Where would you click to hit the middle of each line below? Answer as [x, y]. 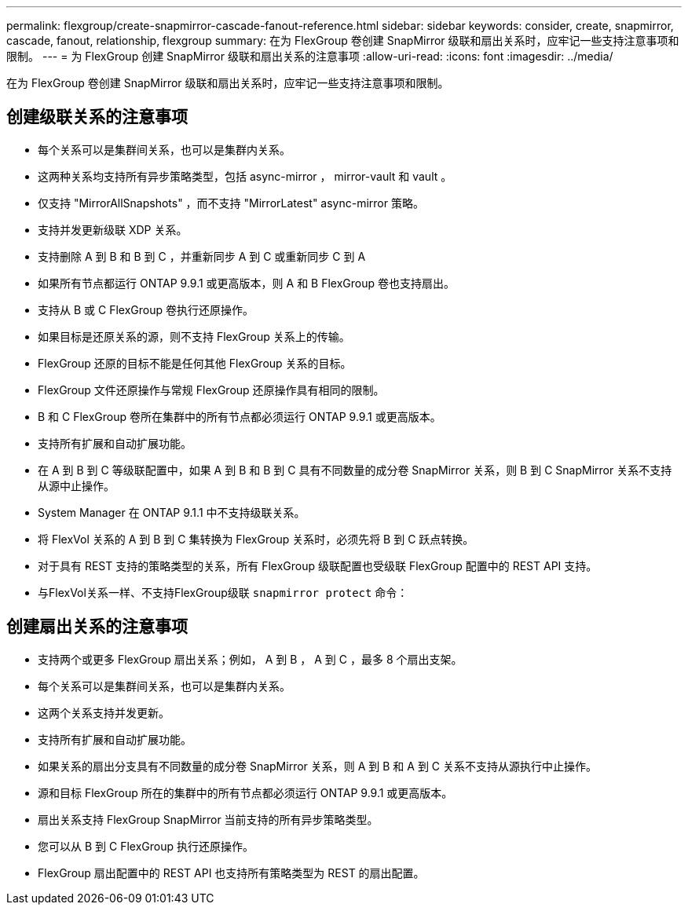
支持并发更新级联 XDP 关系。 [113, 229]
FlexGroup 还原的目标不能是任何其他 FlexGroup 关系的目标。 [195, 363]
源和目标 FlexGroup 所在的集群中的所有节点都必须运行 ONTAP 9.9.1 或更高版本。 [245, 792]
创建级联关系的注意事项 [97, 117]
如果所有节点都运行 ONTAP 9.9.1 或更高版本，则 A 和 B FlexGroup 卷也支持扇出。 [247, 283]
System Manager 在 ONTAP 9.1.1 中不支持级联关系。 [172, 512]
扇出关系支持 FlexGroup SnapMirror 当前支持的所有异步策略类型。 [208, 819]
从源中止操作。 [76, 485]
